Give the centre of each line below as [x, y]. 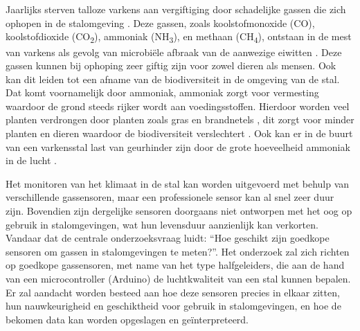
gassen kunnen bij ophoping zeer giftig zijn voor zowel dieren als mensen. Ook [171, 65]
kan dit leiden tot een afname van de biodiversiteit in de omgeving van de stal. [173, 79]
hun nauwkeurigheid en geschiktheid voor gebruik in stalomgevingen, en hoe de [173, 306]
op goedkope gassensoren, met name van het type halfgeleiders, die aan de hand [175, 265]
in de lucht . [31, 160]
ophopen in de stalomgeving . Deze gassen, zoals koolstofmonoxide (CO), [160, 23]
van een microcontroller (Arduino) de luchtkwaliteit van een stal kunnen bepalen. [178, 278]
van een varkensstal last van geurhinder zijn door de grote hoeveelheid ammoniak [178, 146]
